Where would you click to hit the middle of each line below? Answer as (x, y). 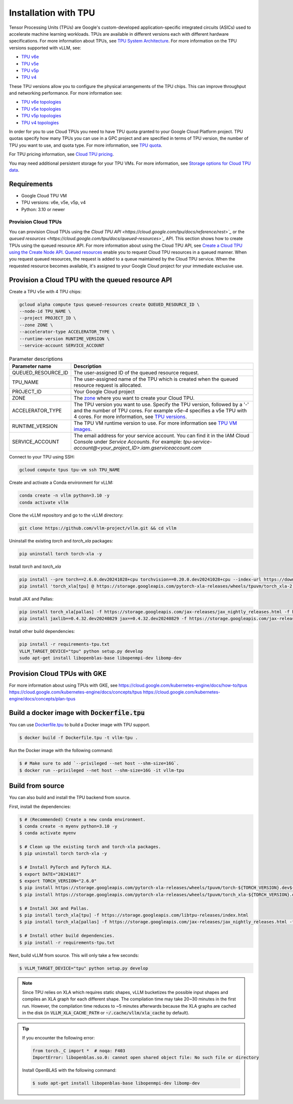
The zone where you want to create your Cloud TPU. (134, 398)
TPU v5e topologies (41, 109)
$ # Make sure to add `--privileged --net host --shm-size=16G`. (99, 763)
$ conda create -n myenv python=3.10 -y (68, 826)
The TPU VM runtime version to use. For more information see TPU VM (155, 423)
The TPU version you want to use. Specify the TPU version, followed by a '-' (161, 405)
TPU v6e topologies (41, 102)
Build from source (37, 786)
